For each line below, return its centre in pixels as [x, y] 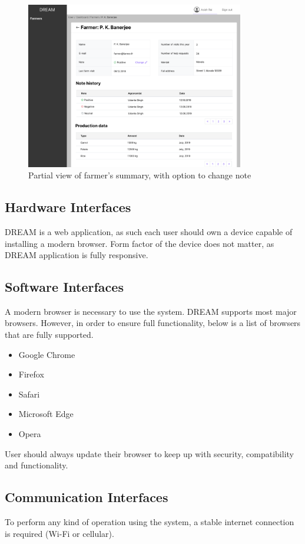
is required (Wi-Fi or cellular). [59, 533]
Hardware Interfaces [68, 207]
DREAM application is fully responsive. [77, 255]
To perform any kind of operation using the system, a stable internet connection [150, 522]
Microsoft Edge [46, 414]
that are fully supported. [49, 335]
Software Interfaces [64, 287]
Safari [29, 394]
